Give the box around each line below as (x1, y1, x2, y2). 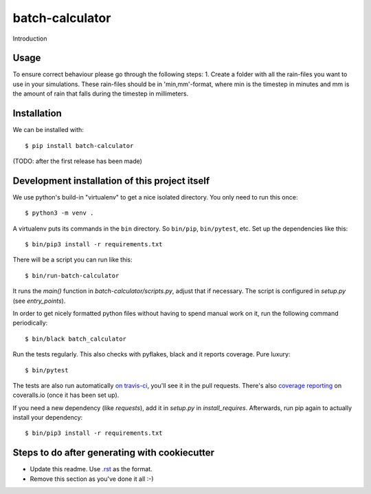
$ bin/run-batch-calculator (25, 272, 120, 279)
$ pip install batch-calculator (25, 142, 134, 149)
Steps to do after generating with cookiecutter (12, 447, 215, 459)
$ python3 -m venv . (25, 209, 94, 217)
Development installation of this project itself (12, 175, 210, 186)
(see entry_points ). (12, 297, 66, 305)
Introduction (12, 34, 47, 43)
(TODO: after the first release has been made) (12, 157, 142, 165)
